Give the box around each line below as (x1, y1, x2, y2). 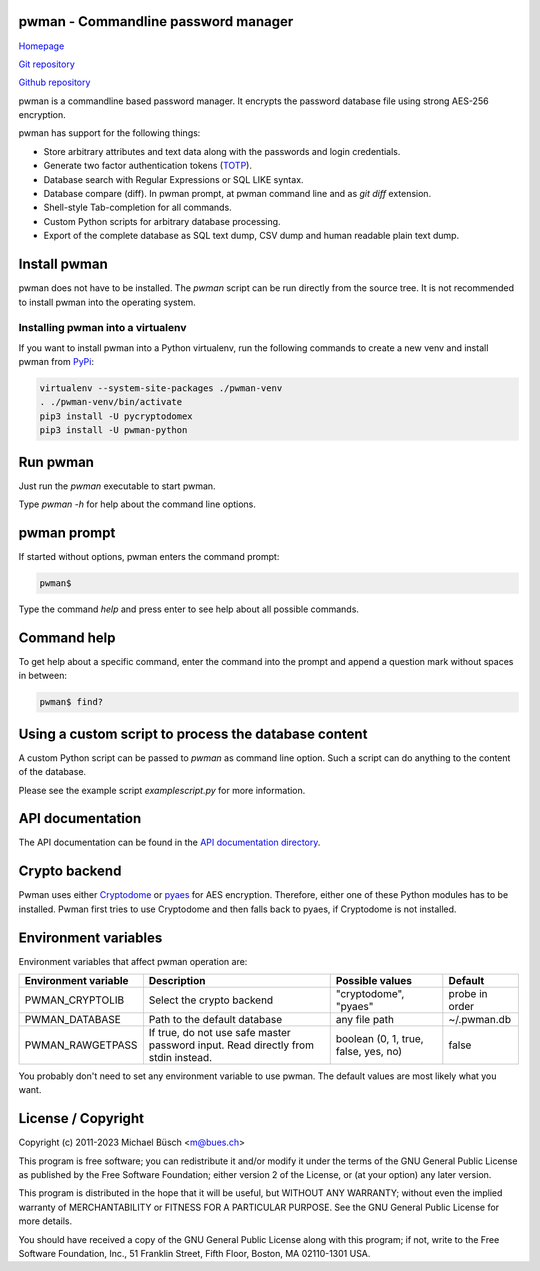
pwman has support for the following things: (18, 127, 201, 139)
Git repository (18, 58, 75, 70)
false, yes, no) (335, 1045, 403, 1059)
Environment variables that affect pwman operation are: (18, 955, 248, 967)
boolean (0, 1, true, (335, 1032, 424, 1046)
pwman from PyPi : (18, 356, 95, 368)
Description (148, 974, 206, 988)
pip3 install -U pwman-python (39, 425, 188, 436)
